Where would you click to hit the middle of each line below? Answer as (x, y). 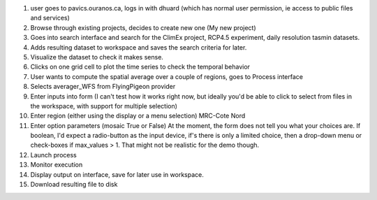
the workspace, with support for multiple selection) (104, 106)
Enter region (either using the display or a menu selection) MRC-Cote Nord (138, 116)
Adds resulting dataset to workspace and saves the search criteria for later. (139, 47)
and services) (50, 18)
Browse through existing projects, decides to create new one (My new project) (143, 27)
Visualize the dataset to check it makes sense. (97, 57)
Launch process (53, 155)
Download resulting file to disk (74, 185)
